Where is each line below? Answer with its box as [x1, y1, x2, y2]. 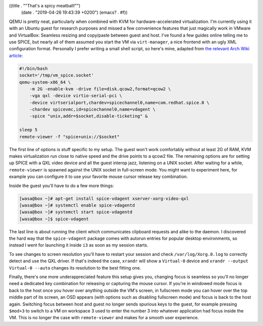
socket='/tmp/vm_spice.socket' [19, 73, 94, 78]
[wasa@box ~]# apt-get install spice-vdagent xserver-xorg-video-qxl [19, 195, 189, 201]
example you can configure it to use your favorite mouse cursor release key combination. [9, 173, 188, 180]
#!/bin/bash [19, 66, 48, 71]
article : [9, 53, 23, 58]
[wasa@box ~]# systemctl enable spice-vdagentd [19, 202, 135, 208]
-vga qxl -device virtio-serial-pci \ [29, 93, 122, 98]
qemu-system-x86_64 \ [19, 79, 71, 85]
